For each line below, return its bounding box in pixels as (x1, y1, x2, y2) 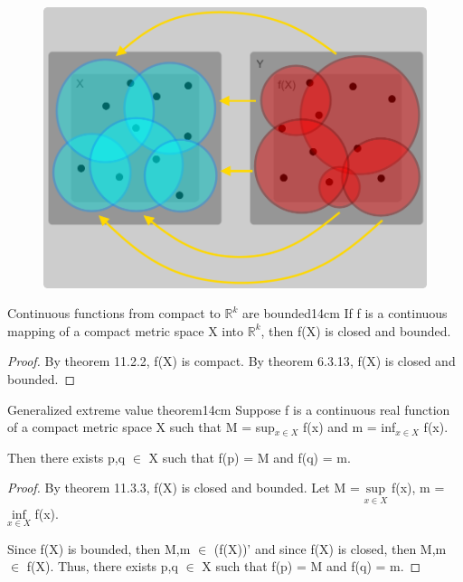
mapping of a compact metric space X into (7, 321, 244, 340)
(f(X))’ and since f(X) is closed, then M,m (213, 539, 447, 558)
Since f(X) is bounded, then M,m (7, 539, 191, 558)
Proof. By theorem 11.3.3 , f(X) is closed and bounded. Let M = (7, 478, 360, 497)
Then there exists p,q (7, 447, 126, 466)
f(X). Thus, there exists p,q (26, 557, 178, 576)
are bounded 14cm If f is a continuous (242, 304, 448, 323)
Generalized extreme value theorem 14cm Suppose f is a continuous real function (7, 399, 450, 418)
